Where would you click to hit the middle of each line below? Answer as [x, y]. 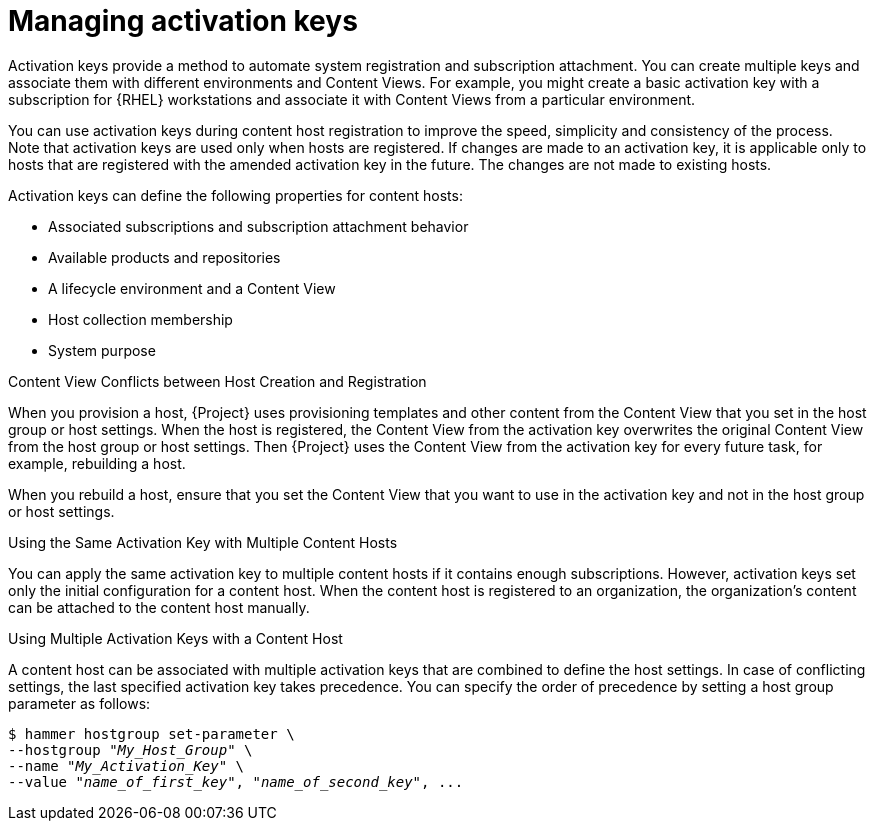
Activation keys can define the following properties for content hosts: [235, 195]
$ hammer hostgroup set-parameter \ [151, 733]
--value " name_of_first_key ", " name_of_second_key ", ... [236, 781]
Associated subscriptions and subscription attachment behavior [258, 226]
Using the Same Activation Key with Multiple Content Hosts [203, 542]
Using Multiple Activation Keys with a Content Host [175, 638]
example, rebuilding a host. [97, 463]
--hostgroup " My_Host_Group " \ [130, 749]
